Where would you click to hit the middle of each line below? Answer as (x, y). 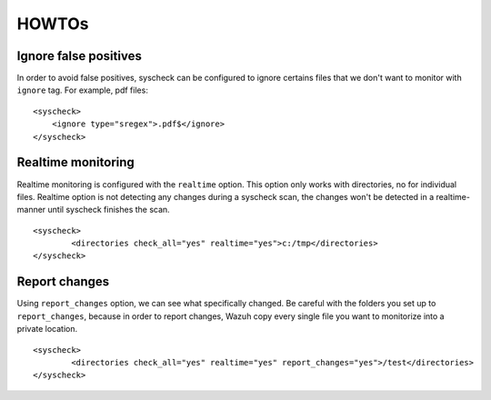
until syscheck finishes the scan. (109, 210)
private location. (47, 329)
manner (31, 210)
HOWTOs (53, 24)
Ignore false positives (80, 56)
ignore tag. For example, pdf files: (83, 90)
